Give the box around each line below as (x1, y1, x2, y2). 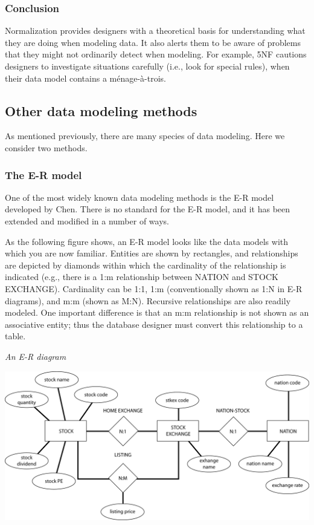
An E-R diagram (5, 350, 66, 362)
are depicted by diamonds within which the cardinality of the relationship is (5, 258, 286, 271)
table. (5, 330, 26, 342)
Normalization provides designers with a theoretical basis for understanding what (5, 24, 306, 37)
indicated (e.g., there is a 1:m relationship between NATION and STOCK (5, 270, 278, 283)
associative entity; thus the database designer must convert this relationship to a (5, 318, 303, 330)
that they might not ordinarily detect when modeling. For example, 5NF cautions (5, 48, 307, 60)
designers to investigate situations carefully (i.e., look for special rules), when (5, 60, 290, 72)
